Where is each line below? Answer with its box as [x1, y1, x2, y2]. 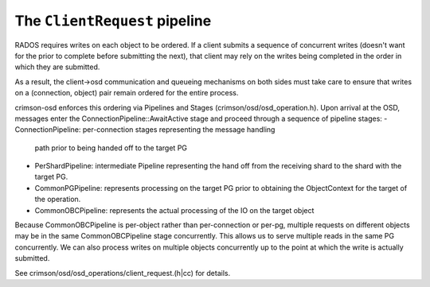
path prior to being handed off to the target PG [34, 143, 187, 153]
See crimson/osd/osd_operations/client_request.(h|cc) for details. [14, 268, 231, 277]
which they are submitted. [14, 62, 100, 72]
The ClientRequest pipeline [14, 12, 212, 29]
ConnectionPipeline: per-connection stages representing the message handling [14, 125, 276, 134]
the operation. [34, 195, 81, 204]
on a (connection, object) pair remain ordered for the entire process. [14, 88, 239, 98]
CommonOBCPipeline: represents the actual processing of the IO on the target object [34, 205, 315, 215]
